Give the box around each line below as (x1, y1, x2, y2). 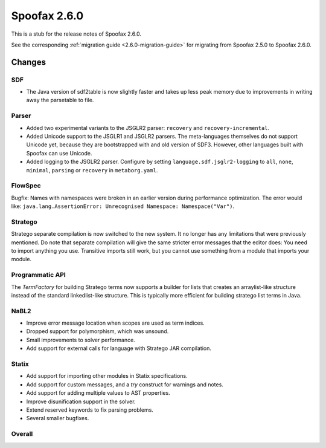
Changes (11, 57, 46, 67)
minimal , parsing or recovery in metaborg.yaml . (26, 166, 158, 174)
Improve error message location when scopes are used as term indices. (26, 319, 205, 326)
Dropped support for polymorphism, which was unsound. (26, 328, 169, 335)
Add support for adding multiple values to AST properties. (26, 389, 170, 397)
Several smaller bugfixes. (26, 415, 89, 422)
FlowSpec (11, 181, 42, 190)
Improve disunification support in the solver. (26, 398, 136, 405)
